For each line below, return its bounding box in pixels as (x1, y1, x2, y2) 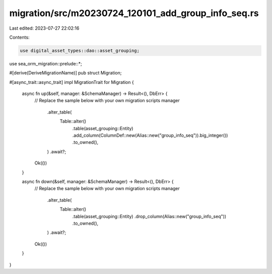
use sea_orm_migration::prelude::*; (9, 60, 83, 66)
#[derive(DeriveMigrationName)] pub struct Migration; (9, 70, 122, 76)
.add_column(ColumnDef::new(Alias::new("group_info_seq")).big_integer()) (72, 132, 228, 138)
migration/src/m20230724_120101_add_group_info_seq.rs (9, 8, 259, 19)
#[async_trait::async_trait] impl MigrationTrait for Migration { (9, 79, 134, 85)
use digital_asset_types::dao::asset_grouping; (20, 48, 140, 53)
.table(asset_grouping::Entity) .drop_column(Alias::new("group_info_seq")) (72, 213, 227, 219)
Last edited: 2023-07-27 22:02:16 (9, 25, 80, 31)
